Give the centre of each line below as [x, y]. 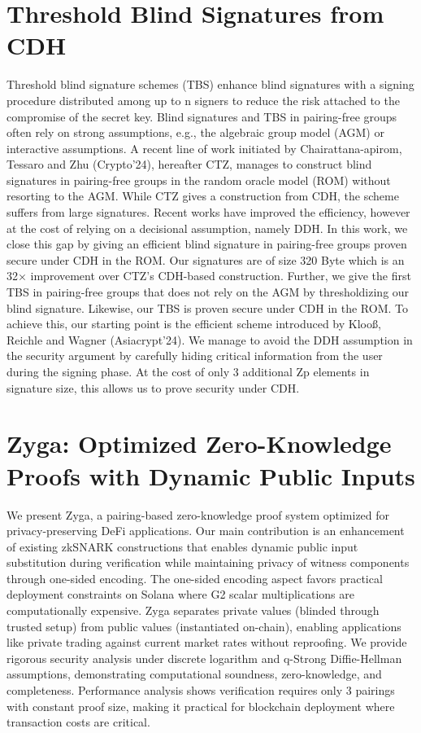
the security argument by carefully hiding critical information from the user [195, 356]
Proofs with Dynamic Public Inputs [211, 475]
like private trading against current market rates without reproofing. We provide [207, 642]
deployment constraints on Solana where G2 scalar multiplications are [180, 594]
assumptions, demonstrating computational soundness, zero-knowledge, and [194, 674]
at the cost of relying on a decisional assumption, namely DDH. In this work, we [207, 228]
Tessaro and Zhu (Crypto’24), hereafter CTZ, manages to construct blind [189, 164]
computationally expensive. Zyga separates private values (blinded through [193, 610]
